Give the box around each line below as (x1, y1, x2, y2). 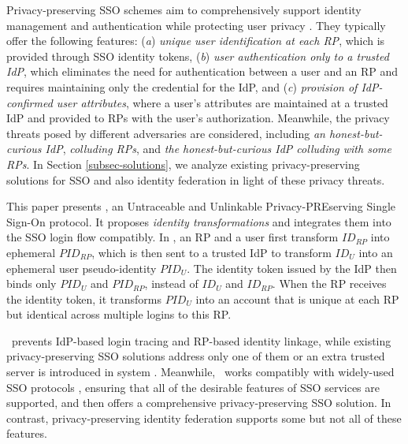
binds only (6, 275, 57, 292)
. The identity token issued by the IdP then (187, 259, 397, 276)
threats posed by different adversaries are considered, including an (6, 125, 325, 141)
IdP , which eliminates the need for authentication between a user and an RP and (6, 63, 399, 80)
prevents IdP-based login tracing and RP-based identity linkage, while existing (11, 332, 391, 349)
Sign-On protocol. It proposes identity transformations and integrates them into (6, 213, 391, 229)
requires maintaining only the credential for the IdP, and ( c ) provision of (6, 78, 358, 95)
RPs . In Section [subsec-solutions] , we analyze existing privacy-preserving (6, 155, 360, 172)
